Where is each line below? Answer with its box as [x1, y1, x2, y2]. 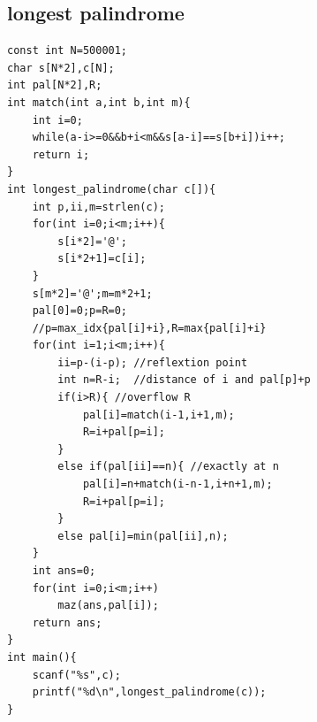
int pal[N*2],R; [7, 79, 102, 92]
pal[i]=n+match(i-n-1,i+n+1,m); [82, 478, 273, 491]
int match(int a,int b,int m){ [7, 96, 191, 109]
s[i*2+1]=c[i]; [57, 252, 147, 265]
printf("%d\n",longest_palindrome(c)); [32, 686, 267, 699]
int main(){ [7, 650, 77, 664]
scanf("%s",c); [32, 668, 121, 681]
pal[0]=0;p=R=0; [32, 304, 128, 318]
